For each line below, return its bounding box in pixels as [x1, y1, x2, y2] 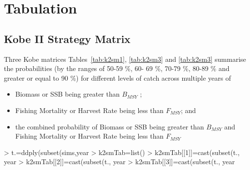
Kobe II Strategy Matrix [4, 31, 131, 46]
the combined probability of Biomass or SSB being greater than [15, 121, 204, 131]
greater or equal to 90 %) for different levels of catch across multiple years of [4, 72, 231, 83]
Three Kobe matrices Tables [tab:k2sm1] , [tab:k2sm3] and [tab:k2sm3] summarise [4, 54, 246, 64]
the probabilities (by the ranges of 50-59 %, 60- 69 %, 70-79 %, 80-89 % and [4, 63, 230, 73]
